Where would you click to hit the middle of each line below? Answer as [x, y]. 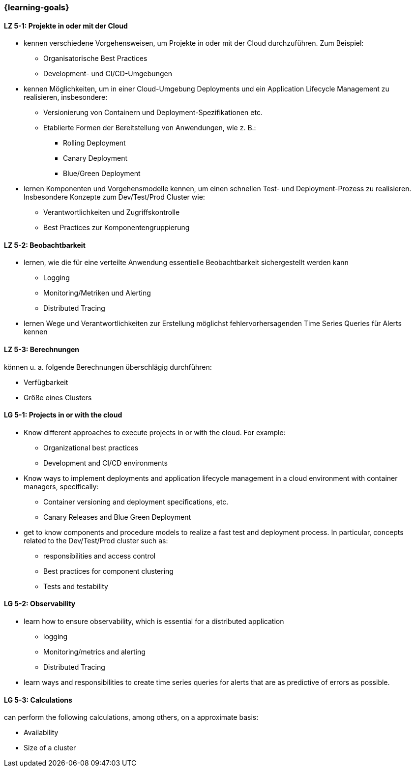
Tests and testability [76, 586]
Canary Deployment [95, 158]
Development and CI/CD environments [105, 463]
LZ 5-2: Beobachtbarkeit [45, 245]
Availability [41, 733]
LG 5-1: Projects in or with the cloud [63, 415]
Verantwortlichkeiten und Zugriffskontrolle [112, 212]
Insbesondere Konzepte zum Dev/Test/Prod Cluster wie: [114, 197]
